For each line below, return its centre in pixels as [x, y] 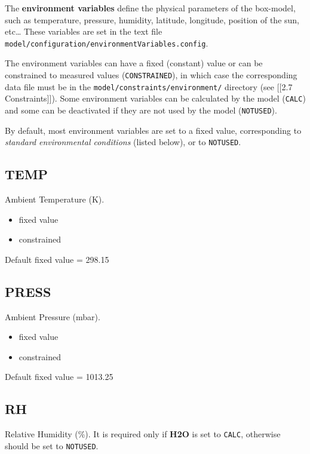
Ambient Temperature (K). [55, 199]
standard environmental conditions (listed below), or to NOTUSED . [123, 142]
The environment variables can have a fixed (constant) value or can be [134, 63]
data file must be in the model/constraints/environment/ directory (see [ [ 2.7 [149, 86]
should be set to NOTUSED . [52, 445]
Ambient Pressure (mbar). [53, 316]
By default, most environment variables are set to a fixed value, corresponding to [153, 130]
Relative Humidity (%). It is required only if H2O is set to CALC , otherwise [143, 434]
